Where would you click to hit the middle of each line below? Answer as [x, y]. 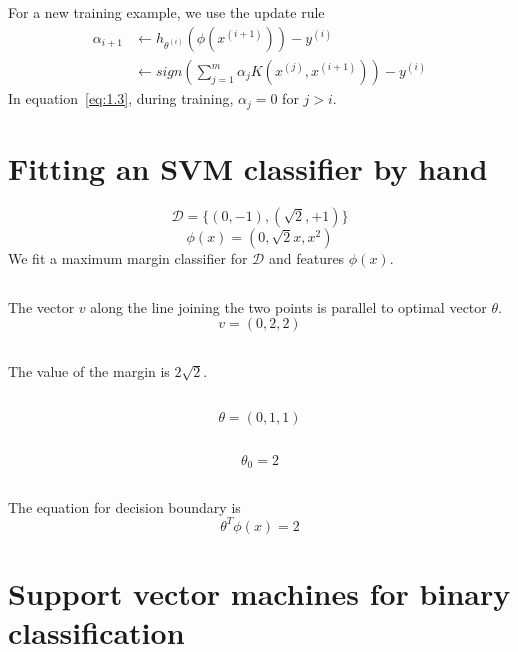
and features [306, 257]
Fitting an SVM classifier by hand [248, 167]
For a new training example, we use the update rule [166, 12]
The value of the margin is [89, 370]
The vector [41, 306]
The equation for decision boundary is [124, 506]
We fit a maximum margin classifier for [128, 257]
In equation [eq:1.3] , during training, [121, 98]
